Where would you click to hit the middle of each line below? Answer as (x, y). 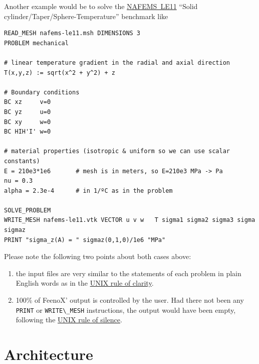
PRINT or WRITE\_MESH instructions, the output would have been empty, (126, 310)
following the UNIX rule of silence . (69, 320)
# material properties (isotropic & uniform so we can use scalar (117, 151)
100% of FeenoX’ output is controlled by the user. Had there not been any (130, 300)
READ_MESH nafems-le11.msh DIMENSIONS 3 (72, 33)
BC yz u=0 (28, 112)
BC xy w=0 (28, 122)
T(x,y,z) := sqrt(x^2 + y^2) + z (60, 73)
